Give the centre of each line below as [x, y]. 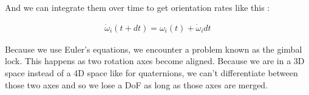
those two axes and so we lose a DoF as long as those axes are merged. [137, 84]
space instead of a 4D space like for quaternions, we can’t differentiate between [151, 73]
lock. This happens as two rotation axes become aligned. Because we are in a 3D [155, 61]
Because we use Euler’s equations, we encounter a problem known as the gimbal [154, 49]
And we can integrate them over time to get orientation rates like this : [138, 7]
